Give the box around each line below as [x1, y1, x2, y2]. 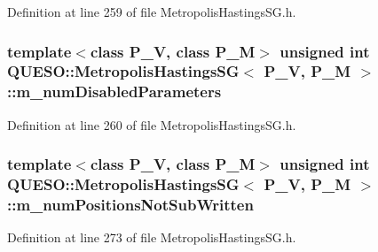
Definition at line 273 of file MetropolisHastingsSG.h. [7, 228, 296, 247]
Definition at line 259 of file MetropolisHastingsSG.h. [7, 3, 296, 20]
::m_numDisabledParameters [7, 80, 222, 103]
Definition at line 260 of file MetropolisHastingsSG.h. [7, 115, 296, 134]
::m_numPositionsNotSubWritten [7, 194, 254, 216]
